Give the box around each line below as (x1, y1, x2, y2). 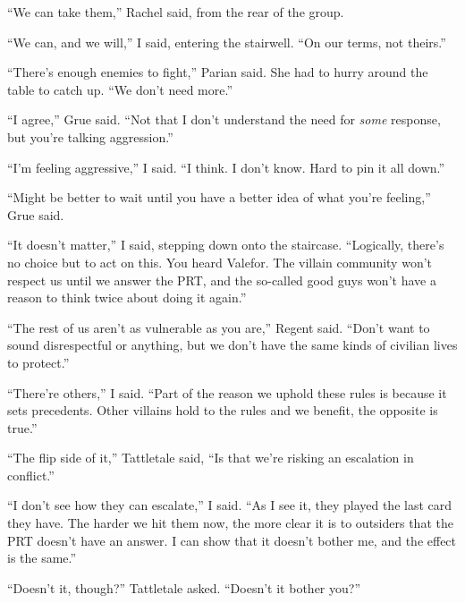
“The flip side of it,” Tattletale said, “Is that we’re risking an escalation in (7, 448, 414, 467)
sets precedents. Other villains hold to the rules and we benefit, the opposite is (7, 401, 438, 420)
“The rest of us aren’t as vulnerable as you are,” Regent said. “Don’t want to (7, 318, 430, 336)
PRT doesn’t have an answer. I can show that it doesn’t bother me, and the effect (7, 531, 457, 549)
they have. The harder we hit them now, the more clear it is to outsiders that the (7, 514, 453, 532)
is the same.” (7, 548, 77, 567)
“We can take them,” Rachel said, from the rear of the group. (7, 3, 344, 21)
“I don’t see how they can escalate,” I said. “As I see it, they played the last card (7, 496, 452, 514)
